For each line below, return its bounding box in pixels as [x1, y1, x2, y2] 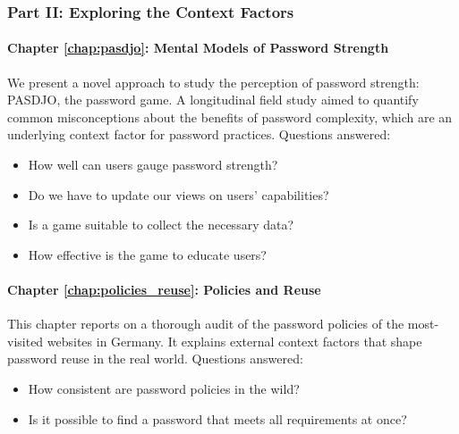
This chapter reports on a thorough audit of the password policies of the [7, 314, 404, 333]
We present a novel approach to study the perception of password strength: [7, 72, 420, 91]
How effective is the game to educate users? [28, 245, 267, 263]
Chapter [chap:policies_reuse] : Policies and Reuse [7, 280, 321, 298]
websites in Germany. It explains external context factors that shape [47, 331, 422, 350]
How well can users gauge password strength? [28, 155, 278, 174]
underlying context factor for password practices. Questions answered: [7, 125, 391, 144]
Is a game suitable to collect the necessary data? [28, 215, 294, 234]
